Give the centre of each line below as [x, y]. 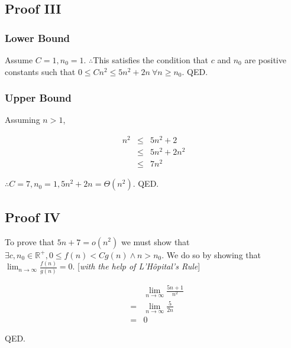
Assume [19, 60]
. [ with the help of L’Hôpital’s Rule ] [136, 266]
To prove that [30, 241]
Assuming [22, 120]
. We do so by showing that [211, 254]
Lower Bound [38, 38]
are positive [265, 60]
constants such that [40, 71]
